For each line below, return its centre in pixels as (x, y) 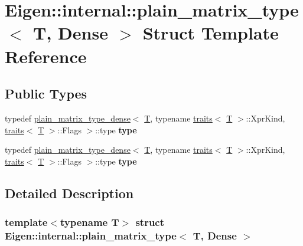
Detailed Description (69, 193)
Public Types (46, 94)
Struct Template (211, 33)
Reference (46, 56)
